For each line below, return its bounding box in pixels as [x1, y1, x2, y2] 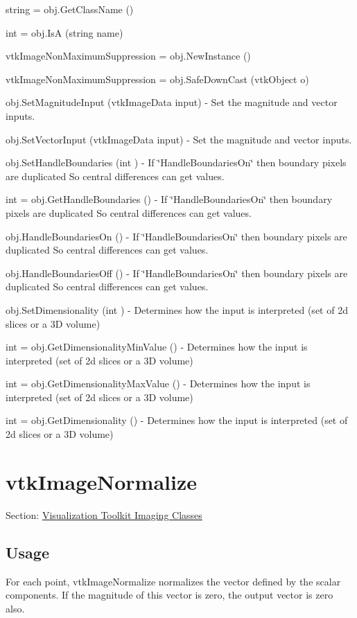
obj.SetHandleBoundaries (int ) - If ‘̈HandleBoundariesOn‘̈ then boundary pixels [6, 155, 347, 170]
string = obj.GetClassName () [6, 2, 134, 16]
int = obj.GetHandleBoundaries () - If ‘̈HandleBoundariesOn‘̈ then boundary [6, 192, 333, 206]
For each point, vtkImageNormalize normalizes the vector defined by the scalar [6, 574, 341, 588]
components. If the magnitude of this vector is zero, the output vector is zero [6, 588, 333, 602]
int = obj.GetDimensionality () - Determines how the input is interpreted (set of [6, 413, 348, 427]
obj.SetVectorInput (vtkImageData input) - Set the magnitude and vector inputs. [6, 132, 352, 146]
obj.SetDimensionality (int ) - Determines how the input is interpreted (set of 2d [6, 302, 348, 317]
